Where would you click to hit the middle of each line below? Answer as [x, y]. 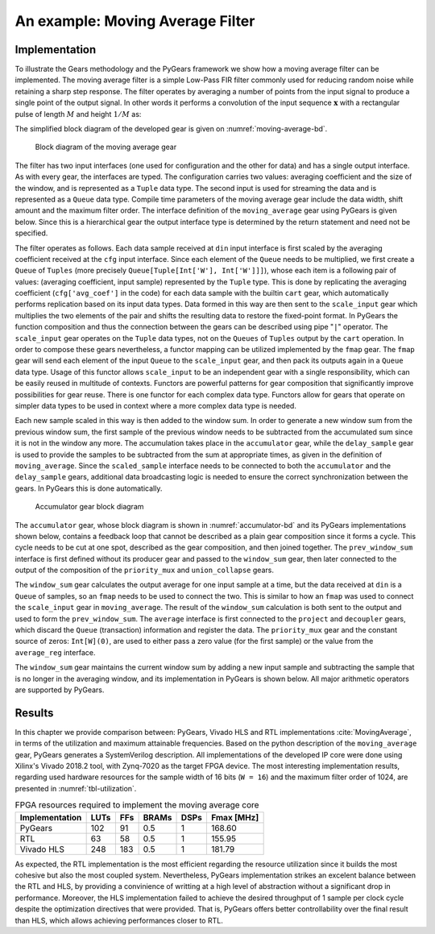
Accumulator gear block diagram [89, 507]
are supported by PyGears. [60, 690]
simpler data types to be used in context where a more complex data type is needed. [156, 406]
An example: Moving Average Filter [135, 21]
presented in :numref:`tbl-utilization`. [76, 788]
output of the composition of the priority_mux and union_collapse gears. [144, 570]
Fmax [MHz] [235, 817]
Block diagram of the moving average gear [106, 147]
